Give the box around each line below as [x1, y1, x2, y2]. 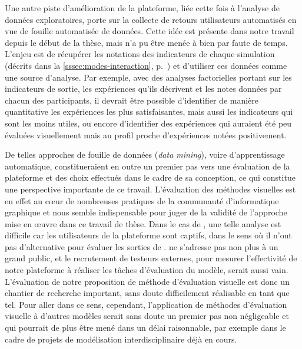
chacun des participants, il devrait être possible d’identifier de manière [5, 94, 259, 106]
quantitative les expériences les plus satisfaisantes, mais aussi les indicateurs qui [5, 105, 293, 118]
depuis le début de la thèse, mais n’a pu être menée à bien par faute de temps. [5, 36, 288, 48]
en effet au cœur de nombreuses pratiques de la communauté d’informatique [5, 194, 279, 207]
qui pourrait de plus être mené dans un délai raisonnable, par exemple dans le [5, 321, 286, 334]
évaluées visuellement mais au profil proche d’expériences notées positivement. [5, 128, 287, 141]
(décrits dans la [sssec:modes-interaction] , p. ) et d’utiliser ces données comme [5, 59, 287, 71]
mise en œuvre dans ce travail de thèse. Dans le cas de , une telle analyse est [5, 217, 281, 230]
